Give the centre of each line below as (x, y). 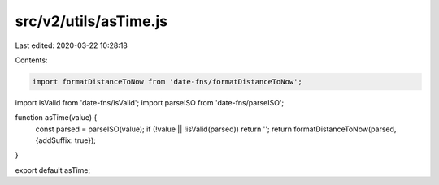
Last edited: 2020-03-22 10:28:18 (71, 45)
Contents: (31, 60)
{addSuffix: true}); (66, 140)
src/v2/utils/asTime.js (91, 21)
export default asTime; (53, 170)
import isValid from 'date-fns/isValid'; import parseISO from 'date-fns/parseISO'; (150, 102)
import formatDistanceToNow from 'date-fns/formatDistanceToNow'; (167, 82)
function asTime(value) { (56, 118)
